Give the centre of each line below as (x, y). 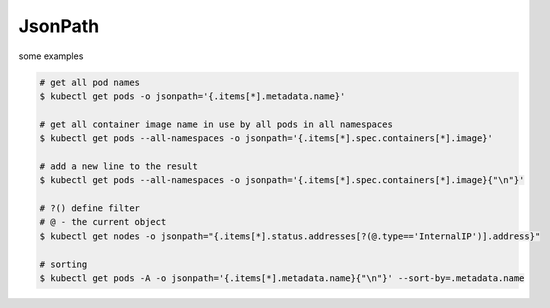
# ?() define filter (89, 208)
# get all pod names (89, 82)
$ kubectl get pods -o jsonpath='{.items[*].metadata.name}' (192, 96)
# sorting (63, 264)
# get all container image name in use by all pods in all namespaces (216, 124)
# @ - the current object (103, 222)
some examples (51, 56)
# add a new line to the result (119, 166)
